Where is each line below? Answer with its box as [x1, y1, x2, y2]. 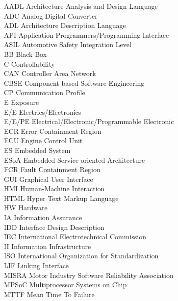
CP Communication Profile [4, 87, 85, 98]
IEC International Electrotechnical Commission [4, 231, 146, 242]
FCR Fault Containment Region [4, 164, 101, 175]
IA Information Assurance [4, 212, 82, 223]
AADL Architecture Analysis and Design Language [4, 1, 158, 11]
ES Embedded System [4, 145, 71, 155]
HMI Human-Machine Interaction [4, 183, 105, 194]
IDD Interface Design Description [4, 222, 104, 232]
